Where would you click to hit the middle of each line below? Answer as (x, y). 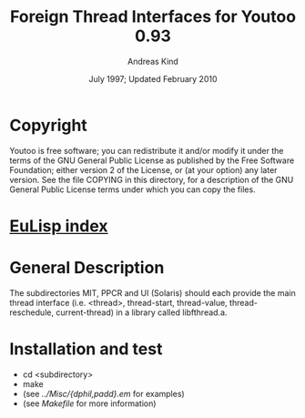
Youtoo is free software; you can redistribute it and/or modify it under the (147, 150)
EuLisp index (59, 226)
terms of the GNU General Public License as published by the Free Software (152, 160)
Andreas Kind (153, 61)
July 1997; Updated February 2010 (153, 78)
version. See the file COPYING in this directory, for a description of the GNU (152, 179)
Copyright (49, 125)
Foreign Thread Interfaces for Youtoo (153, 17)
